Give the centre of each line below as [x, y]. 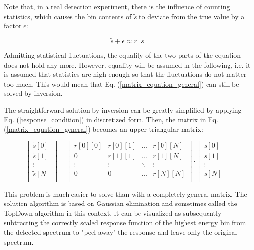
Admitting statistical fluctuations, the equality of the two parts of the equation [123, 55]
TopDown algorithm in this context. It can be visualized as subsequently [113, 213]
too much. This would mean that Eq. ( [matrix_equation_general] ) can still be [122, 83]
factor [13, 26]
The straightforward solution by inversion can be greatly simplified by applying [123, 109]
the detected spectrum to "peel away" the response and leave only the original [121, 232]
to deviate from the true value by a [192, 16]
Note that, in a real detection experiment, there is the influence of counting [117, 6]
